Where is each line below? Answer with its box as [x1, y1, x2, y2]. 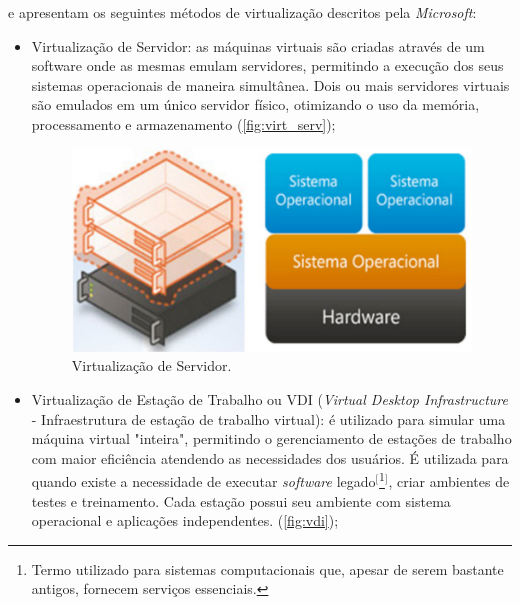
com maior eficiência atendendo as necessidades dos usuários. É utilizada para [31, 447, 509, 468]
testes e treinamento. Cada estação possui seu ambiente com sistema [31, 490, 451, 511]
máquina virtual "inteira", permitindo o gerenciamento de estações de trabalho [31, 428, 512, 449]
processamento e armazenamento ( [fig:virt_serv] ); [31, 113, 336, 134]
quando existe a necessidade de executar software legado [31, 471, 376, 492]
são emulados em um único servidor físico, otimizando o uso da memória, [31, 94, 480, 115]
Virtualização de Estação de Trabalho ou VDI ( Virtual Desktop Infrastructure [31, 389, 508, 410]
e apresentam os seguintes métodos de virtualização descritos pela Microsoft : [8, 2, 477, 22]
